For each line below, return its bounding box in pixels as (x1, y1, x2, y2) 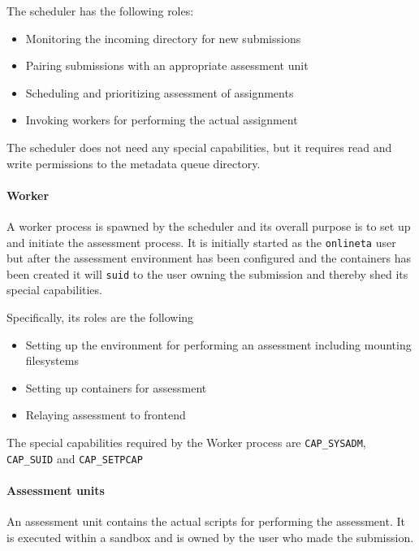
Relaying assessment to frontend (25, 406, 186, 423)
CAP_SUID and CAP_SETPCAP (6, 449, 143, 466)
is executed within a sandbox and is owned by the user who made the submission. (6, 528, 414, 545)
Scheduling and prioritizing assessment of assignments (25, 84, 294, 101)
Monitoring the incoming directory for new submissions (25, 29, 301, 46)
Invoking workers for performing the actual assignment (25, 111, 298, 128)
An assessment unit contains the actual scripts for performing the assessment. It (6, 513, 405, 530)
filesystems (25, 352, 79, 369)
